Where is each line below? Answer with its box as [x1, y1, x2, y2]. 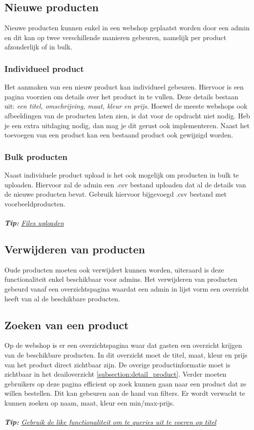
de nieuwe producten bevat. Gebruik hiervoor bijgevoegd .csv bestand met [4, 189, 227, 199]
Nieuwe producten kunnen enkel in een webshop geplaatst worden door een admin [4, 23, 250, 33]
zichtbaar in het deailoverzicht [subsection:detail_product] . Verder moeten [4, 369, 227, 379]
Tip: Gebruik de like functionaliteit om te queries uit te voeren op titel [4, 417, 216, 427]
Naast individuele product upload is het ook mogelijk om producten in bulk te [4, 169, 239, 180]
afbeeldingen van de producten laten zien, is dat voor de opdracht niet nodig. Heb [4, 110, 250, 120]
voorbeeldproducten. [4, 198, 65, 208]
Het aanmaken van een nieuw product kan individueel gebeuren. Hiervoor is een [4, 82, 244, 92]
